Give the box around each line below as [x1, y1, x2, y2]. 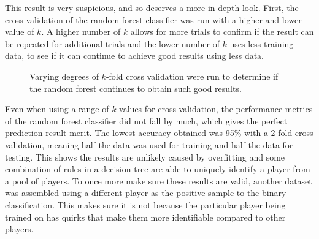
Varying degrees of [29, 69, 99, 82]
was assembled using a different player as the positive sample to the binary [5, 186, 286, 199]
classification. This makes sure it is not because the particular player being [5, 198, 286, 211]
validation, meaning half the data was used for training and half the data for [5, 138, 293, 151]
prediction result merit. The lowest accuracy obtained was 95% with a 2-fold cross [5, 126, 313, 139]
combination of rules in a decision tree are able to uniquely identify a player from [5, 162, 310, 175]
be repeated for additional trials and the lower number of [5, 37, 220, 50]
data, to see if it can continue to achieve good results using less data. [5, 49, 264, 62]
